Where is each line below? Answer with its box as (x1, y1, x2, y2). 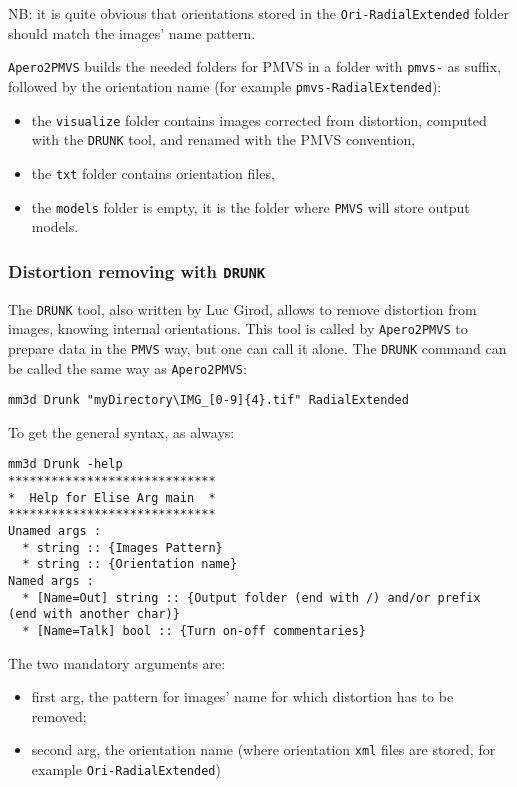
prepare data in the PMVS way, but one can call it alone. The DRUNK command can (8, 337, 507, 358)
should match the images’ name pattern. (8, 22, 256, 43)
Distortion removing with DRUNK (8, 258, 266, 283)
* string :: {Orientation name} (22, 557, 238, 572)
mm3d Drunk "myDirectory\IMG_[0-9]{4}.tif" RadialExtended (8, 393, 409, 408)
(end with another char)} (8, 607, 180, 622)
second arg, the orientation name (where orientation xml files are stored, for (31, 739, 496, 760)
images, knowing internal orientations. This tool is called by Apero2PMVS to (8, 318, 468, 339)
